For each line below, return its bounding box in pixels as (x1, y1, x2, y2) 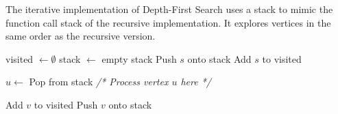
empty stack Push (101, 51, 177, 66)
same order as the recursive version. (5, 29, 156, 43)
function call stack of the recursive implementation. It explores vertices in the (5, 15, 331, 29)
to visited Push (34, 97, 98, 111)
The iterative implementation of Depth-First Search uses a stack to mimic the (5, 2, 333, 16)
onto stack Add (187, 51, 252, 66)
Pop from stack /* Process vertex (29, 74, 169, 89)
